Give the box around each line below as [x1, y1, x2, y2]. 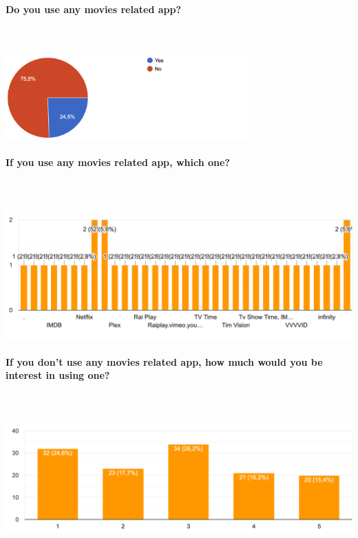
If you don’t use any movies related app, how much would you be [6, 354, 323, 369]
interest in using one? [6, 368, 110, 382]
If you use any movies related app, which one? [6, 155, 230, 169]
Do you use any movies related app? [6, 1, 182, 16]
